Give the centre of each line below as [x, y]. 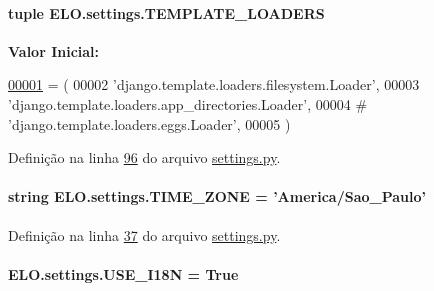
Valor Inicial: [54, 50]
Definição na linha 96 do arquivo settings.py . [144, 157]
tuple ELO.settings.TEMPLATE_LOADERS [166, 12]
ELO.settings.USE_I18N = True [123, 273]
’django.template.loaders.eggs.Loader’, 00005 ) [149, 123]
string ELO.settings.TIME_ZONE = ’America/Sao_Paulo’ [217, 196]
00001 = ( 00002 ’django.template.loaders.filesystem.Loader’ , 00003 [214, 84]
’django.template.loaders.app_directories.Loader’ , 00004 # [188, 103]
